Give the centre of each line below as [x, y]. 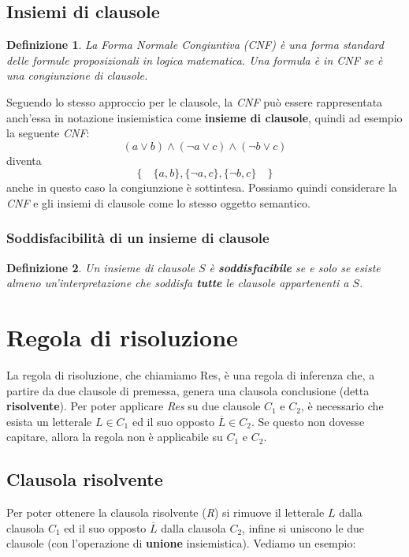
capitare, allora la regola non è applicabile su [115, 437]
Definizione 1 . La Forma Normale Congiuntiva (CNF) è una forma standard [195, 45]
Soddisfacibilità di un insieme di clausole [138, 238]
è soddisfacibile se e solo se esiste [295, 267]
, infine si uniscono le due [303, 527]
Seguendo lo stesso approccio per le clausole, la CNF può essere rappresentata [195, 101]
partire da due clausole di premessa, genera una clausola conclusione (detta [188, 390]
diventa [24, 160]
